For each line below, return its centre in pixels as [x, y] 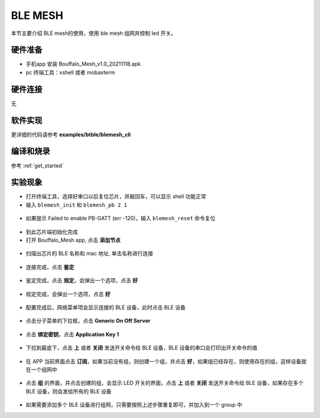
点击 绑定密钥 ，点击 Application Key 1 [72, 334]
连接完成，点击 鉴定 [50, 267]
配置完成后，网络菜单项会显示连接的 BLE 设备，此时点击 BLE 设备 [106, 307]
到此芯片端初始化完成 [52, 231]
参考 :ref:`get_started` [37, 165]
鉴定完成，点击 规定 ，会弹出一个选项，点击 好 [82, 281]
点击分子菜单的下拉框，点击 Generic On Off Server [88, 321]
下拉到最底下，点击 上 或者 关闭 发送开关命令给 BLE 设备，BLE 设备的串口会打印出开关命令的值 [142, 348]
